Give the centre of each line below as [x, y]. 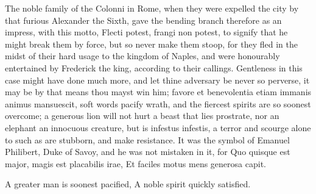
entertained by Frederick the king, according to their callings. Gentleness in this [154, 67]
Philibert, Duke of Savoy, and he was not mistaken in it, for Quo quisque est [148, 152]
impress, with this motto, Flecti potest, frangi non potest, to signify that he [146, 32]
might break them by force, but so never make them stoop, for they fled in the [151, 44]
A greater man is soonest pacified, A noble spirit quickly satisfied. [128, 184]
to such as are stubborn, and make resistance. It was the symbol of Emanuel [147, 139]
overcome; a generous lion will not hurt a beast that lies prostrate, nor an [142, 116]
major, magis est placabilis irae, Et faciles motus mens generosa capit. [135, 163]
